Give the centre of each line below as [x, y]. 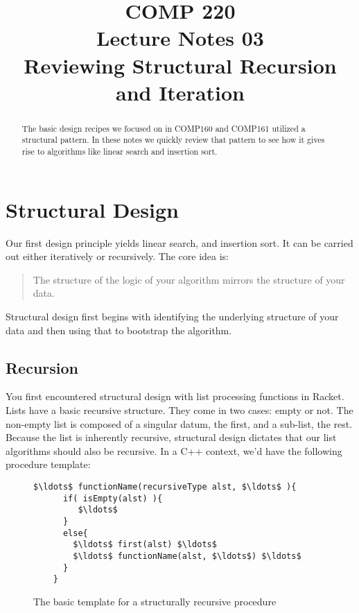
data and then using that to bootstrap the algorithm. [119, 330]
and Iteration [180, 92]
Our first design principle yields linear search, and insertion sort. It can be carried [179, 242]
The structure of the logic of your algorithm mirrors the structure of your [189, 279]
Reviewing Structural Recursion [180, 65]
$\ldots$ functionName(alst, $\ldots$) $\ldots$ [187, 556]
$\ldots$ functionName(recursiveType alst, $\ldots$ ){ [165, 486]
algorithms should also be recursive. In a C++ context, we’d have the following [174, 450]
